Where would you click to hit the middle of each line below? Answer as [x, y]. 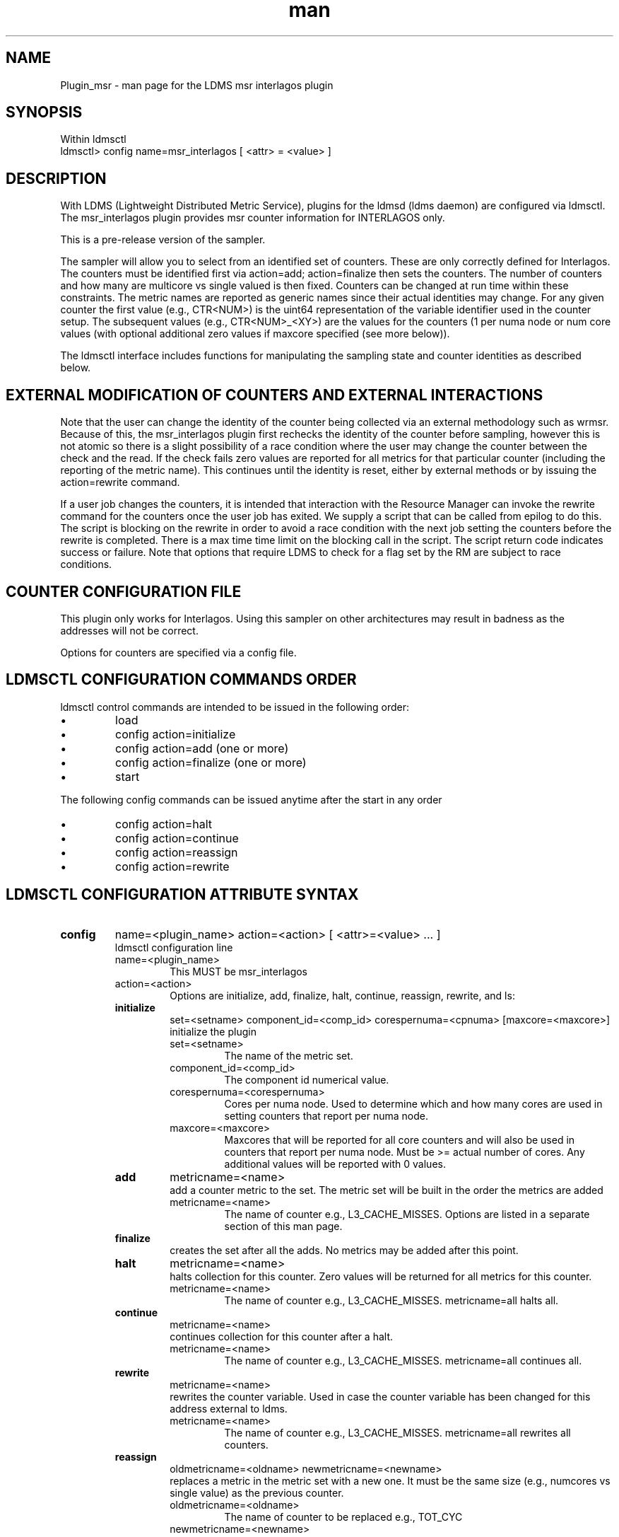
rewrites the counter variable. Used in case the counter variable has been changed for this [380, 1396]
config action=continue [177, 838]
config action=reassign [177, 852]
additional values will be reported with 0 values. [335, 1164]
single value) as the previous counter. [257, 1492]
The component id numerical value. [307, 1079]
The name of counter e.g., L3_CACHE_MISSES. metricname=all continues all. [403, 1360]
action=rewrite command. [120, 482]
